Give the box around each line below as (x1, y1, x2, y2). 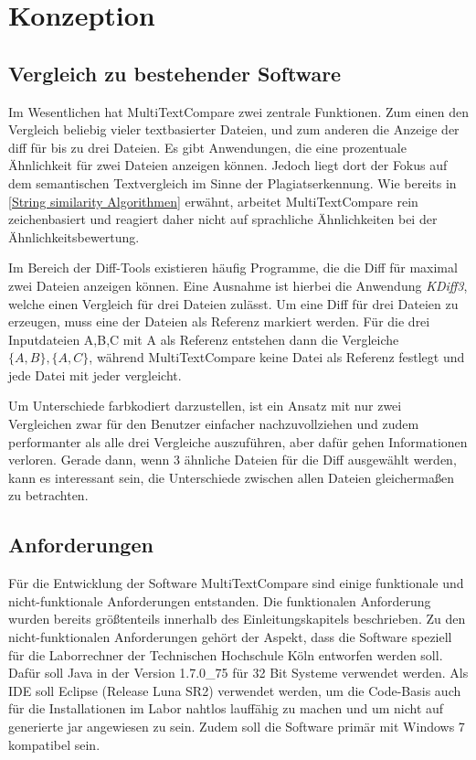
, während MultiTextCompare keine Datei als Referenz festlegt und (89, 348, 465, 367)
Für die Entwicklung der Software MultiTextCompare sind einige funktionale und (8, 573, 464, 593)
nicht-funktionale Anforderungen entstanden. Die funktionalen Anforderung (8, 591, 431, 610)
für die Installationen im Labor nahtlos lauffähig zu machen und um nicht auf (8, 699, 444, 718)
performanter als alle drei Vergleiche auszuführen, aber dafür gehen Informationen (8, 432, 468, 451)
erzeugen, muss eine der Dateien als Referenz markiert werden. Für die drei (8, 312, 430, 331)
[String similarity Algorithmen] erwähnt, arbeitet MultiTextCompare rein (8, 191, 418, 210)
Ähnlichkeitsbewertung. (8, 227, 140, 246)
